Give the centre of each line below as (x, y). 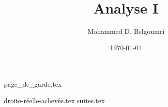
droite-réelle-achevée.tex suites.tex (54, 100)
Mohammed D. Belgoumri (126, 31)
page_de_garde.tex (33, 84)
